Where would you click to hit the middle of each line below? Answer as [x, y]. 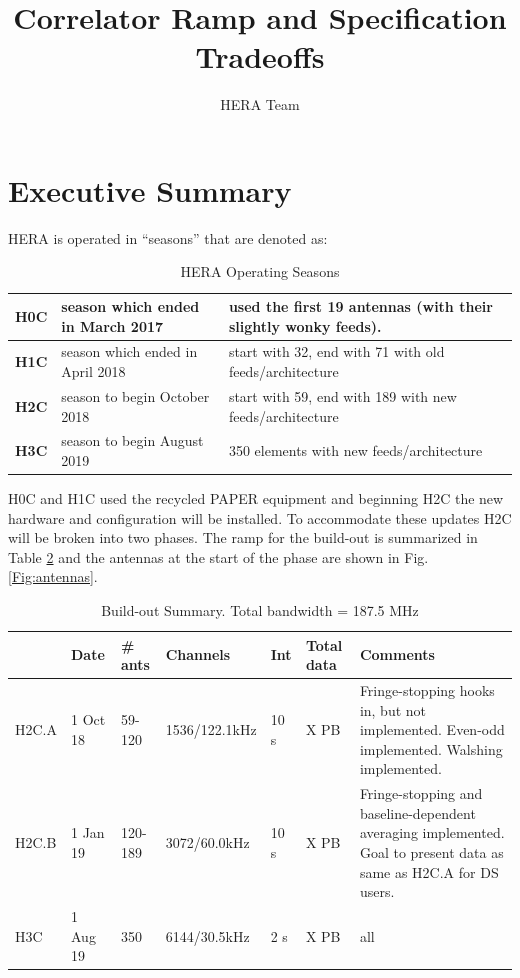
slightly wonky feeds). [305, 325]
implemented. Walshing [431, 748]
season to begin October [135, 395]
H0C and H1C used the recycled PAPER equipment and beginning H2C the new [256, 498]
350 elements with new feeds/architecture [355, 450]
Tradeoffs [260, 56]
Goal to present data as [431, 852]
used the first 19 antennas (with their [360, 306]
